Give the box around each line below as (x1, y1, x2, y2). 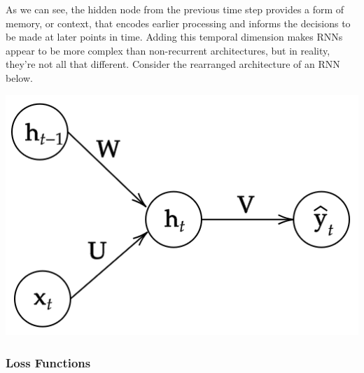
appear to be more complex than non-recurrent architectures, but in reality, (6, 43, 330, 57)
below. (6, 70, 33, 85)
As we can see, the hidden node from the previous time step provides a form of (6, 2, 344, 16)
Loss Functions (6, 353, 91, 371)
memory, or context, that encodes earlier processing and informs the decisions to (6, 15, 351, 30)
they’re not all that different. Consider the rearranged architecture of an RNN (6, 57, 340, 71)
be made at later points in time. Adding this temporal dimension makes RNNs (6, 29, 343, 44)
